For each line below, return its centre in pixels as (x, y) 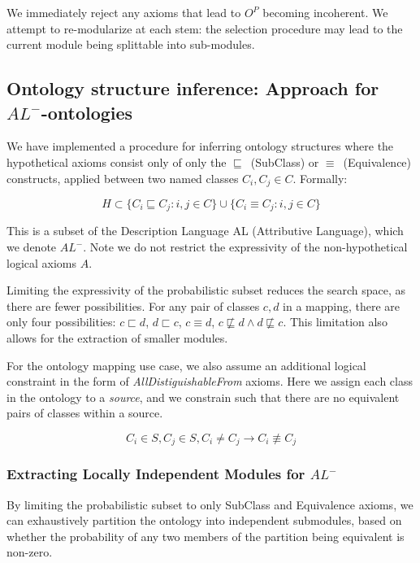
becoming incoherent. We (325, 12)
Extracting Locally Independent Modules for (156, 474)
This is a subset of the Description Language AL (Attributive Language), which (205, 231)
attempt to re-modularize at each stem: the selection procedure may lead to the (205, 28)
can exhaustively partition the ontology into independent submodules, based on (204, 520)
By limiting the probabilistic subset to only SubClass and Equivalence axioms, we (210, 504)
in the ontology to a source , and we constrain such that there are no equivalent (203, 397)
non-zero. (30, 552)
